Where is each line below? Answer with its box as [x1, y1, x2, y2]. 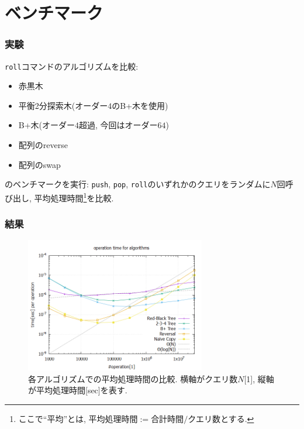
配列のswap [18, 158, 61, 170]
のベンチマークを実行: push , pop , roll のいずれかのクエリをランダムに [5, 178, 271, 190]
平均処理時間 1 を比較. [34, 190, 114, 204]
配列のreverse [18, 139, 68, 151]
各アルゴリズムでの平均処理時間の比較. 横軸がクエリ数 [28, 372, 238, 385]
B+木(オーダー [18, 119, 75, 131]
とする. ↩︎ [220, 412, 254, 424]
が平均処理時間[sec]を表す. [28, 384, 127, 396]
